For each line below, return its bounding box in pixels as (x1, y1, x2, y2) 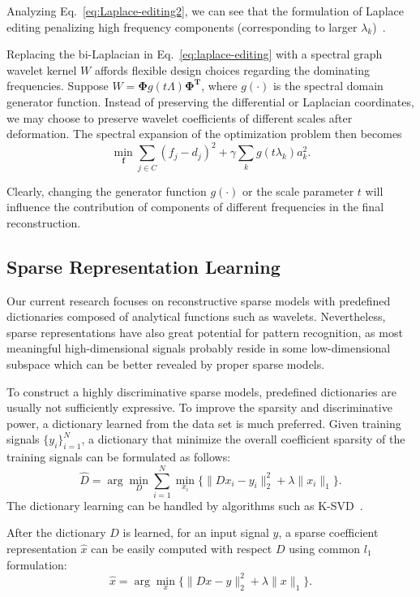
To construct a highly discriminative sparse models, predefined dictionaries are (6, 383, 396, 400)
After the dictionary (6, 524, 106, 541)
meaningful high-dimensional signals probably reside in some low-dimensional (6, 340, 391, 357)
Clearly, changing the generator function (6, 182, 207, 199)
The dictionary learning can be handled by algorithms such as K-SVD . (6, 496, 363, 513)
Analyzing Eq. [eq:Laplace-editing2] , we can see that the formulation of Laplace (6, 2, 404, 19)
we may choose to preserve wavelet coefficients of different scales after (6, 109, 353, 126)
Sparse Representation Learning (6, 253, 281, 279)
